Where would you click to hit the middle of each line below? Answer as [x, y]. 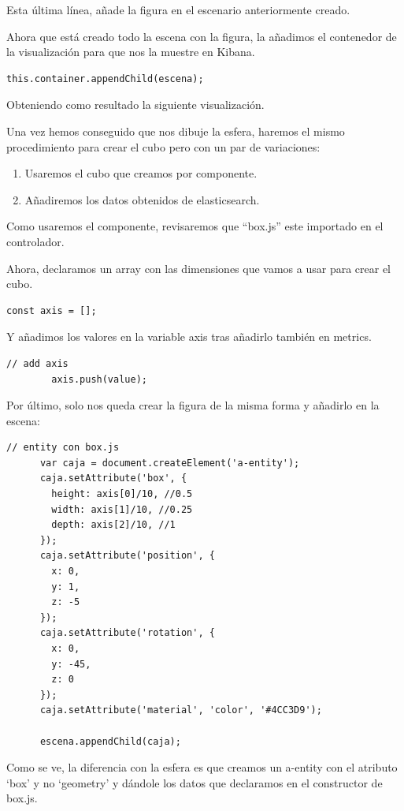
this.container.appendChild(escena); [105, 78]
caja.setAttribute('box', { [113, 478]
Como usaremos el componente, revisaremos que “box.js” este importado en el [195, 226]
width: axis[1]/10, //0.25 [122, 509]
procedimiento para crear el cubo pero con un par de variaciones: [163, 146]
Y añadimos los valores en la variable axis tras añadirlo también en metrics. [189, 336]
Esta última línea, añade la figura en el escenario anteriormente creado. [178, 9]
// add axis [37, 363]
